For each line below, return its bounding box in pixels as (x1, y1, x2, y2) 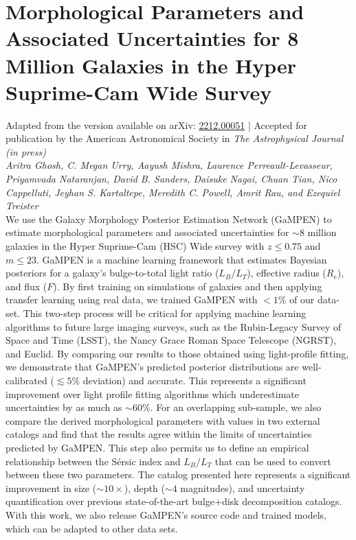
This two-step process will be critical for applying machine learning (23, 306, 307, 320)
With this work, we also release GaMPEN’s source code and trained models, (5, 507, 326, 521)
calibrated (5, 373, 47, 387)
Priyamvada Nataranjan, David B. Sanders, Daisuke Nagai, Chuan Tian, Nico (5, 172, 337, 186)
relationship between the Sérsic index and (5, 454, 181, 468)
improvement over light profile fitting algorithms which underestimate (5, 386, 299, 401)
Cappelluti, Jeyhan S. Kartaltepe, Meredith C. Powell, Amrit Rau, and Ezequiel (5, 185, 340, 199)
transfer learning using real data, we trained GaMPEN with (5, 292, 258, 307)
